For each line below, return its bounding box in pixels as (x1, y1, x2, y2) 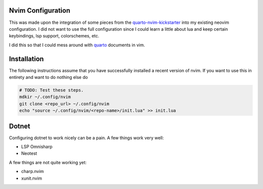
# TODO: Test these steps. (19, 87, 84, 93)
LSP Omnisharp (21, 144, 53, 150)
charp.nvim (21, 169, 44, 174)
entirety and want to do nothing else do (9, 74, 88, 80)
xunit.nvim (21, 175, 42, 181)
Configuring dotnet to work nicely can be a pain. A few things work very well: (9, 134, 164, 141)
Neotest (21, 151, 38, 156)
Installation (9, 55, 44, 63)
